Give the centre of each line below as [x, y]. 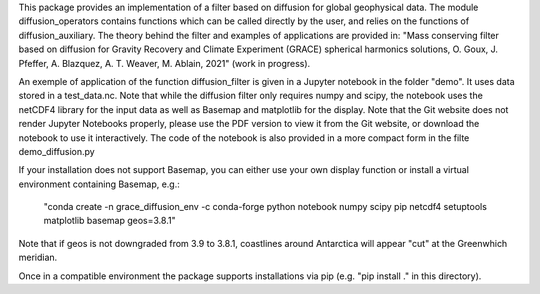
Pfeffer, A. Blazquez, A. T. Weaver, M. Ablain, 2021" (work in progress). [164, 63]
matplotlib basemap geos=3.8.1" [109, 221]
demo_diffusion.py [56, 151]
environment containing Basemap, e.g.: [99, 184]
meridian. [38, 257]
